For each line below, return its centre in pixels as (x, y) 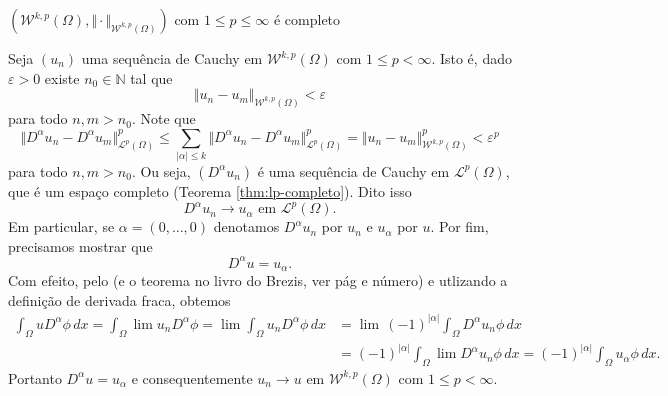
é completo (307, 19)
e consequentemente (192, 377)
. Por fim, (459, 226)
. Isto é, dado (471, 58)
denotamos (246, 226)
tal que (151, 77)
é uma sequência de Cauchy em (353, 170)
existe (62, 77)
